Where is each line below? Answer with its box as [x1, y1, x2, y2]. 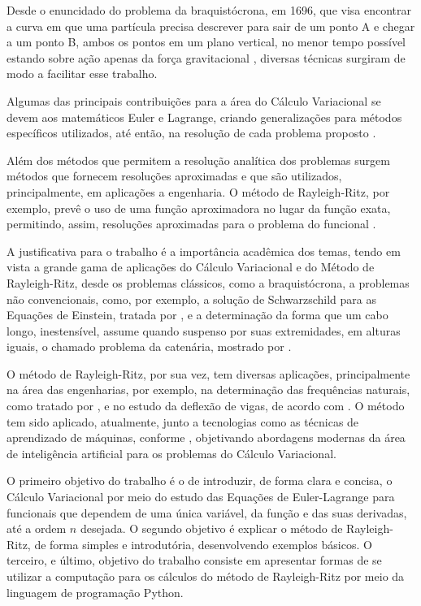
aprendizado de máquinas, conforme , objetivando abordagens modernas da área [7, 429, 406, 446]
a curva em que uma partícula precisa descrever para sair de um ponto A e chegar [7, 17, 415, 34]
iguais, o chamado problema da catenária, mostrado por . [7, 338, 292, 355]
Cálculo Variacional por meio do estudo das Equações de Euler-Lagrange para [7, 488, 395, 505]
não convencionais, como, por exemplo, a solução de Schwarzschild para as [7, 290, 376, 307]
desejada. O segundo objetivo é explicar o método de [80, 520, 343, 537]
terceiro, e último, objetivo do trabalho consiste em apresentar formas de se [7, 552, 382, 569]
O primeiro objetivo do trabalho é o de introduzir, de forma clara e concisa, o [7, 472, 393, 489]
